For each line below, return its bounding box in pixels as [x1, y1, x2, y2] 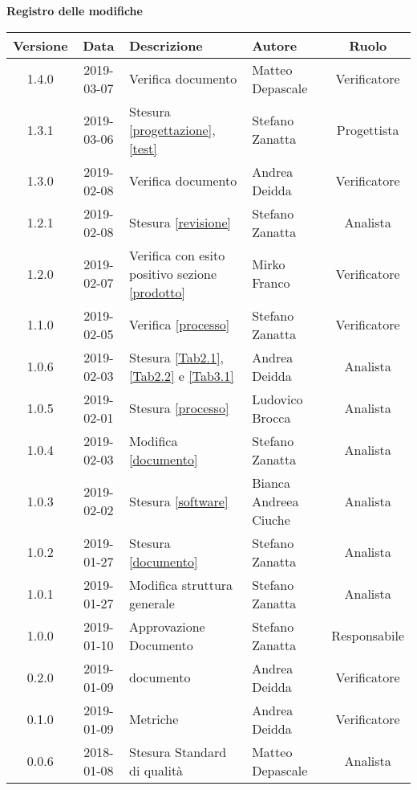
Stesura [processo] [128, 399, 229, 418]
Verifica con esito [128, 245, 225, 264]
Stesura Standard [128, 742, 227, 761]
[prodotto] [128, 282, 185, 301]
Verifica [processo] [128, 315, 230, 334]
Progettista [336, 120, 399, 139]
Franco [252, 273, 290, 293]
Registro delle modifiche [6, 2, 143, 18]
